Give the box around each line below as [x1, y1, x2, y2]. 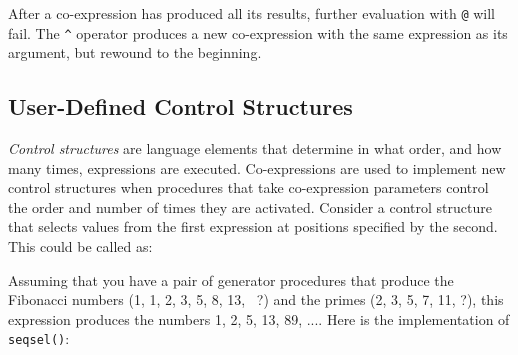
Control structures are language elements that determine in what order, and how [8, 138, 502, 159]
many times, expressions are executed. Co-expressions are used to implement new [8, 157, 506, 178]
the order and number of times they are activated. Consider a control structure [8, 196, 492, 217]
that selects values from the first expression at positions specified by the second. [8, 216, 498, 237]
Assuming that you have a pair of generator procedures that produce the [8, 269, 454, 290]
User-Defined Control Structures [8, 91, 353, 122]
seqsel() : [8, 328, 70, 349]
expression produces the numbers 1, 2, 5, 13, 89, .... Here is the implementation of [8, 308, 510, 329]
